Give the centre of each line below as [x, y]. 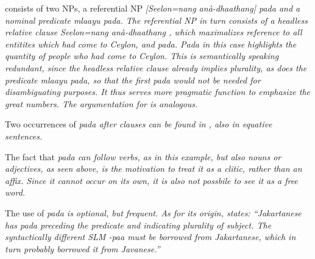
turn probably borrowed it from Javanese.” [83, 248]
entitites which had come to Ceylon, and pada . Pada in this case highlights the [151, 44]
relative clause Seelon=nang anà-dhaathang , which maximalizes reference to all [154, 32]
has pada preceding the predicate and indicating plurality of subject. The [138, 225]
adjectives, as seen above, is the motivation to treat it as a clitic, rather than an [154, 169]
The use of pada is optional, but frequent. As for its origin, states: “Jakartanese [153, 212]
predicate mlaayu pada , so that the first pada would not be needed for [133, 80]
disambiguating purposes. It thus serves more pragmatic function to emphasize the [158, 92]
